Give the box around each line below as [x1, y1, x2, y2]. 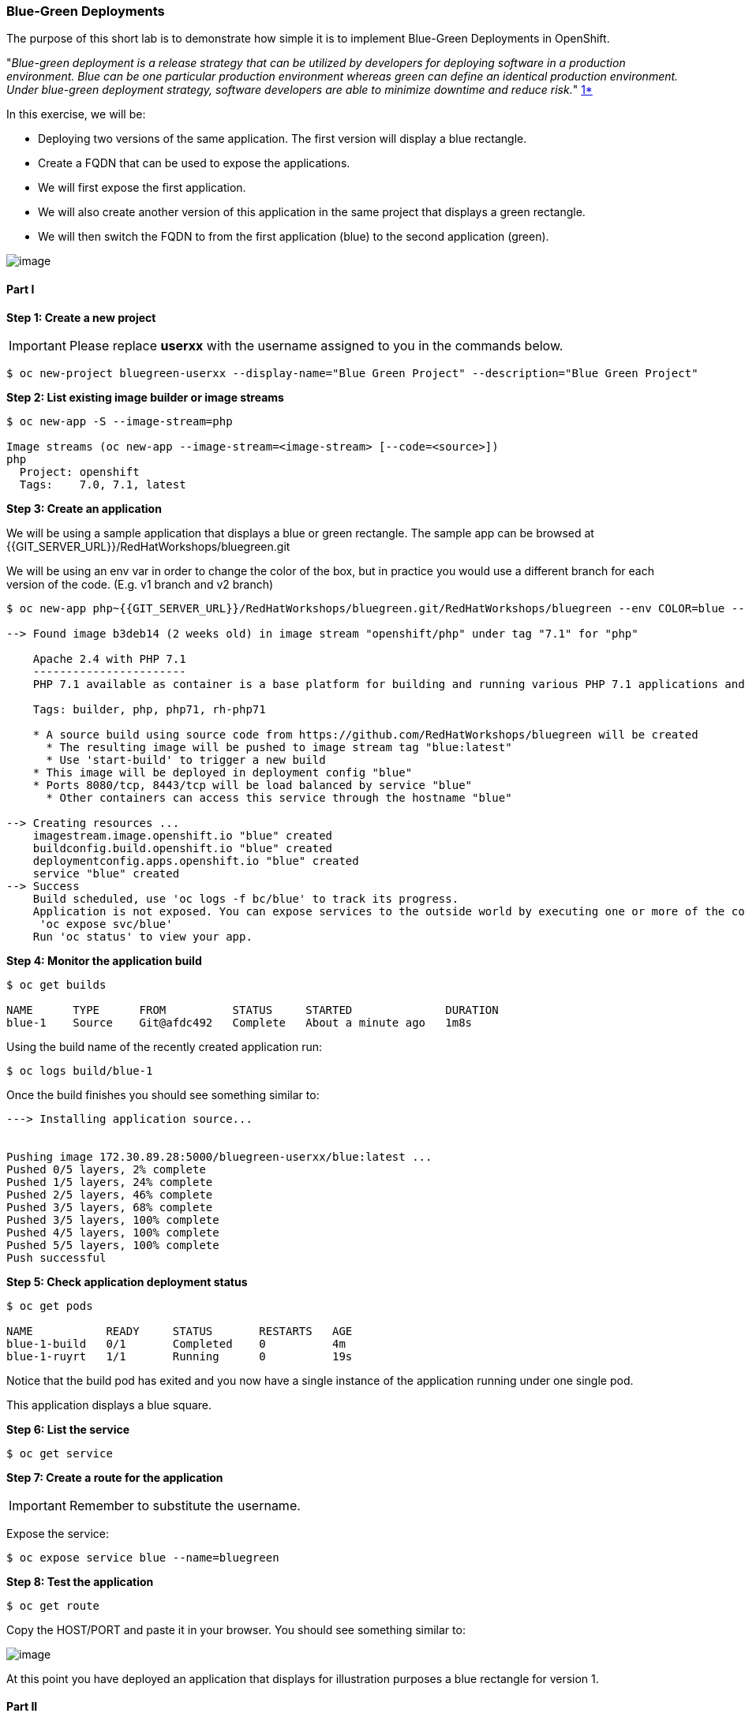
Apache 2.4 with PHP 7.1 [32, 652, 186, 665]
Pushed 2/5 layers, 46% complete [6, 1188, 213, 1201]
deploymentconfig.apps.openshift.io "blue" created [32, 854, 359, 867]
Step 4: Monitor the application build [6, 953, 202, 967]
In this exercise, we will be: [6, 107, 146, 122]
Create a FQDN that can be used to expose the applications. [38, 156, 350, 170]
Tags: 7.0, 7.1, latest [19, 477, 186, 491]
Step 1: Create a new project [6, 310, 156, 324]
